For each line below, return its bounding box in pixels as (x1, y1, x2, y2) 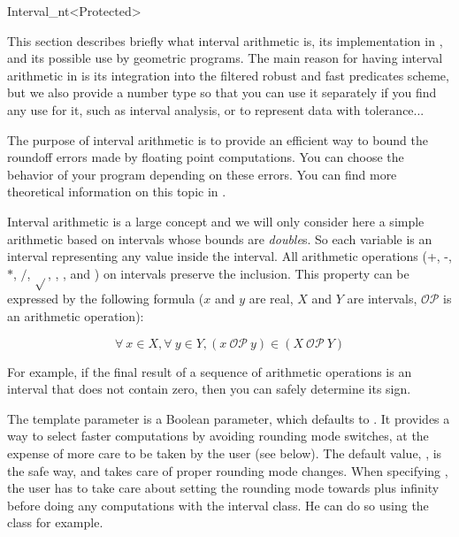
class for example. (7, 513, 103, 532)
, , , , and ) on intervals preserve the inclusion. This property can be (27, 264, 409, 282)
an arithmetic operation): (7, 307, 144, 326)
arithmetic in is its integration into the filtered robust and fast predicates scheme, (7, 65, 449, 84)
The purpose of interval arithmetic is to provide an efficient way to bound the (7, 130, 428, 149)
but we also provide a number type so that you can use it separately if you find (7, 83, 437, 102)
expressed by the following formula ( (7, 289, 204, 308)
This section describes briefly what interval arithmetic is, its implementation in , (7, 31, 443, 50)
